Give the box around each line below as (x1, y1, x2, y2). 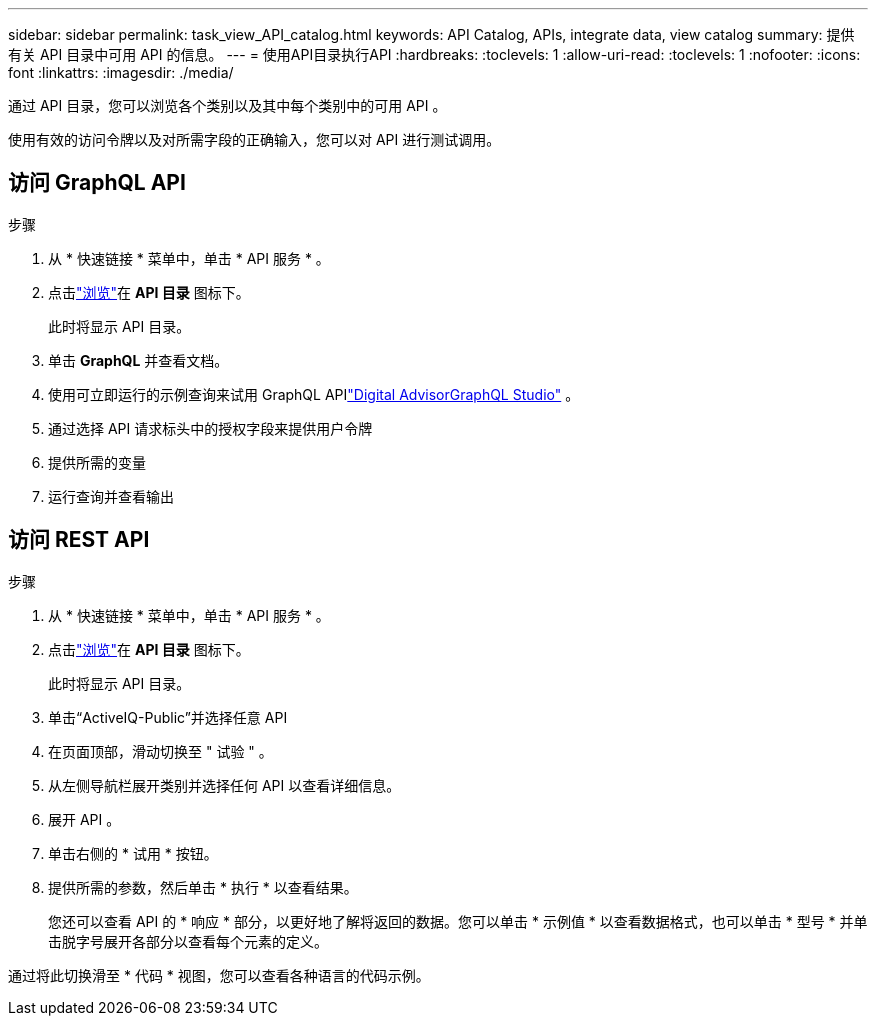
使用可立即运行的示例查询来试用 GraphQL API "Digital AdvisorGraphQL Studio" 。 (48, 385, 580, 403)
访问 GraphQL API (8, 170, 186, 196)
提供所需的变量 (48, 453, 146, 471)
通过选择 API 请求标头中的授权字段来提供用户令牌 (48, 419, 373, 437)
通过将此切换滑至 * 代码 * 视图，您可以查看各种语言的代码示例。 (8, 966, 430, 984)
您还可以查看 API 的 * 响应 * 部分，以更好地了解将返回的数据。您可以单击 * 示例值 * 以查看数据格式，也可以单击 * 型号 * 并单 (48, 912, 868, 930)
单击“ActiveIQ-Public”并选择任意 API (48, 708, 288, 726)
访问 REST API (8, 527, 150, 553)
